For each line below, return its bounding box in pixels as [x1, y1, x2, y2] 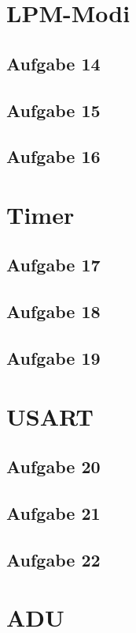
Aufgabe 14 [6, 51, 101, 75]
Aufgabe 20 [6, 454, 101, 479]
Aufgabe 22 [6, 547, 101, 571]
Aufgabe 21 [6, 500, 101, 525]
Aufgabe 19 [6, 346, 101, 370]
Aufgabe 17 [6, 252, 101, 277]
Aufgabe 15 [6, 97, 101, 122]
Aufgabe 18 [6, 299, 101, 324]
